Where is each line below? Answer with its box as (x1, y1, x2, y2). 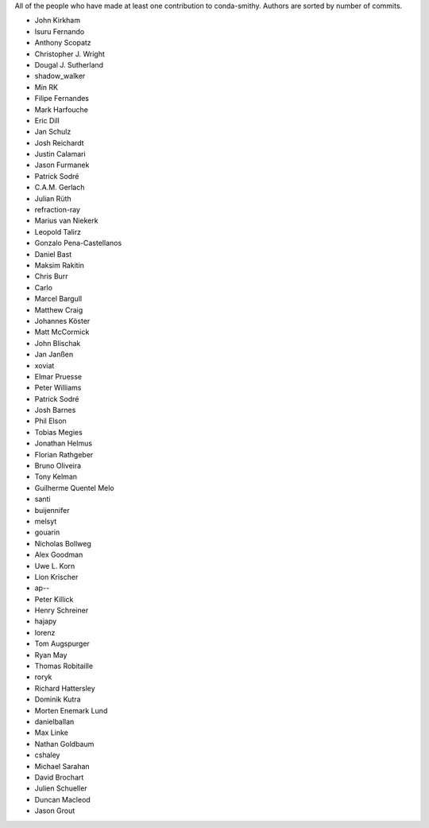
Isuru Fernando (34, 26, 85, 36)
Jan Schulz (34, 127, 71, 137)
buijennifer (34, 505, 70, 515)
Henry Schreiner (34, 605, 89, 616)
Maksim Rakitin (34, 260, 85, 270)
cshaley (34, 750, 60, 760)
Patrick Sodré (34, 171, 79, 181)
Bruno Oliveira (34, 461, 82, 471)
